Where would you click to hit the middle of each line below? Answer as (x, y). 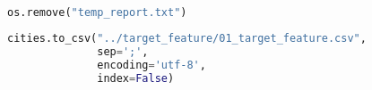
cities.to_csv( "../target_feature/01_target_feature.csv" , (187, 38)
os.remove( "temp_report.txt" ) (97, 12)
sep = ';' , (123, 51)
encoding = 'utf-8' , (151, 65)
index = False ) (136, 78)
